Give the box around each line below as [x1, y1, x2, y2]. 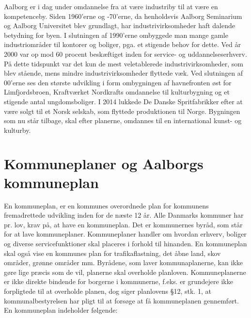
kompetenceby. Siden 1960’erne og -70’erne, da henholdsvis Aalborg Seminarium [4, 11, 242, 21]
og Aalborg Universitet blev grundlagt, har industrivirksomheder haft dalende [4, 20, 235, 31]
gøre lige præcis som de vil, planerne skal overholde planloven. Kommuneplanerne [4, 267, 246, 277]
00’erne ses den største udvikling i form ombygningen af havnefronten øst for [4, 77, 232, 87]
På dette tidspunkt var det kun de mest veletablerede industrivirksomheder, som [4, 58, 243, 68]
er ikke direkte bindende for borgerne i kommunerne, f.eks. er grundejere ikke [4, 276, 233, 286]
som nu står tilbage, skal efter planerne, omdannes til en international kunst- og [4, 115, 242, 126]
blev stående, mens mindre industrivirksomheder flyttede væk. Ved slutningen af [4, 68, 243, 78]
